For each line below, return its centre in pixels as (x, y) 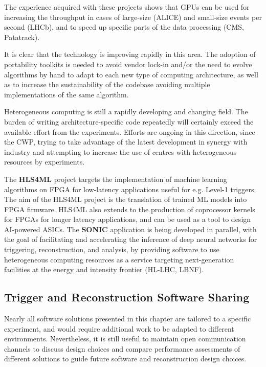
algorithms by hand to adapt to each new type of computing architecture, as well (131, 74)
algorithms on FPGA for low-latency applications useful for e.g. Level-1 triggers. (130, 189)
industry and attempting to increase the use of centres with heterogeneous (120, 151)
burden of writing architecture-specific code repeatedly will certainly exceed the (129, 121)
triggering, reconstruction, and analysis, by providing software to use (112, 249)
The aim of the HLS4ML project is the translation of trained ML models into (126, 199)
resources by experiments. (45, 162)
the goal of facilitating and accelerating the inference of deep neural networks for (131, 239)
